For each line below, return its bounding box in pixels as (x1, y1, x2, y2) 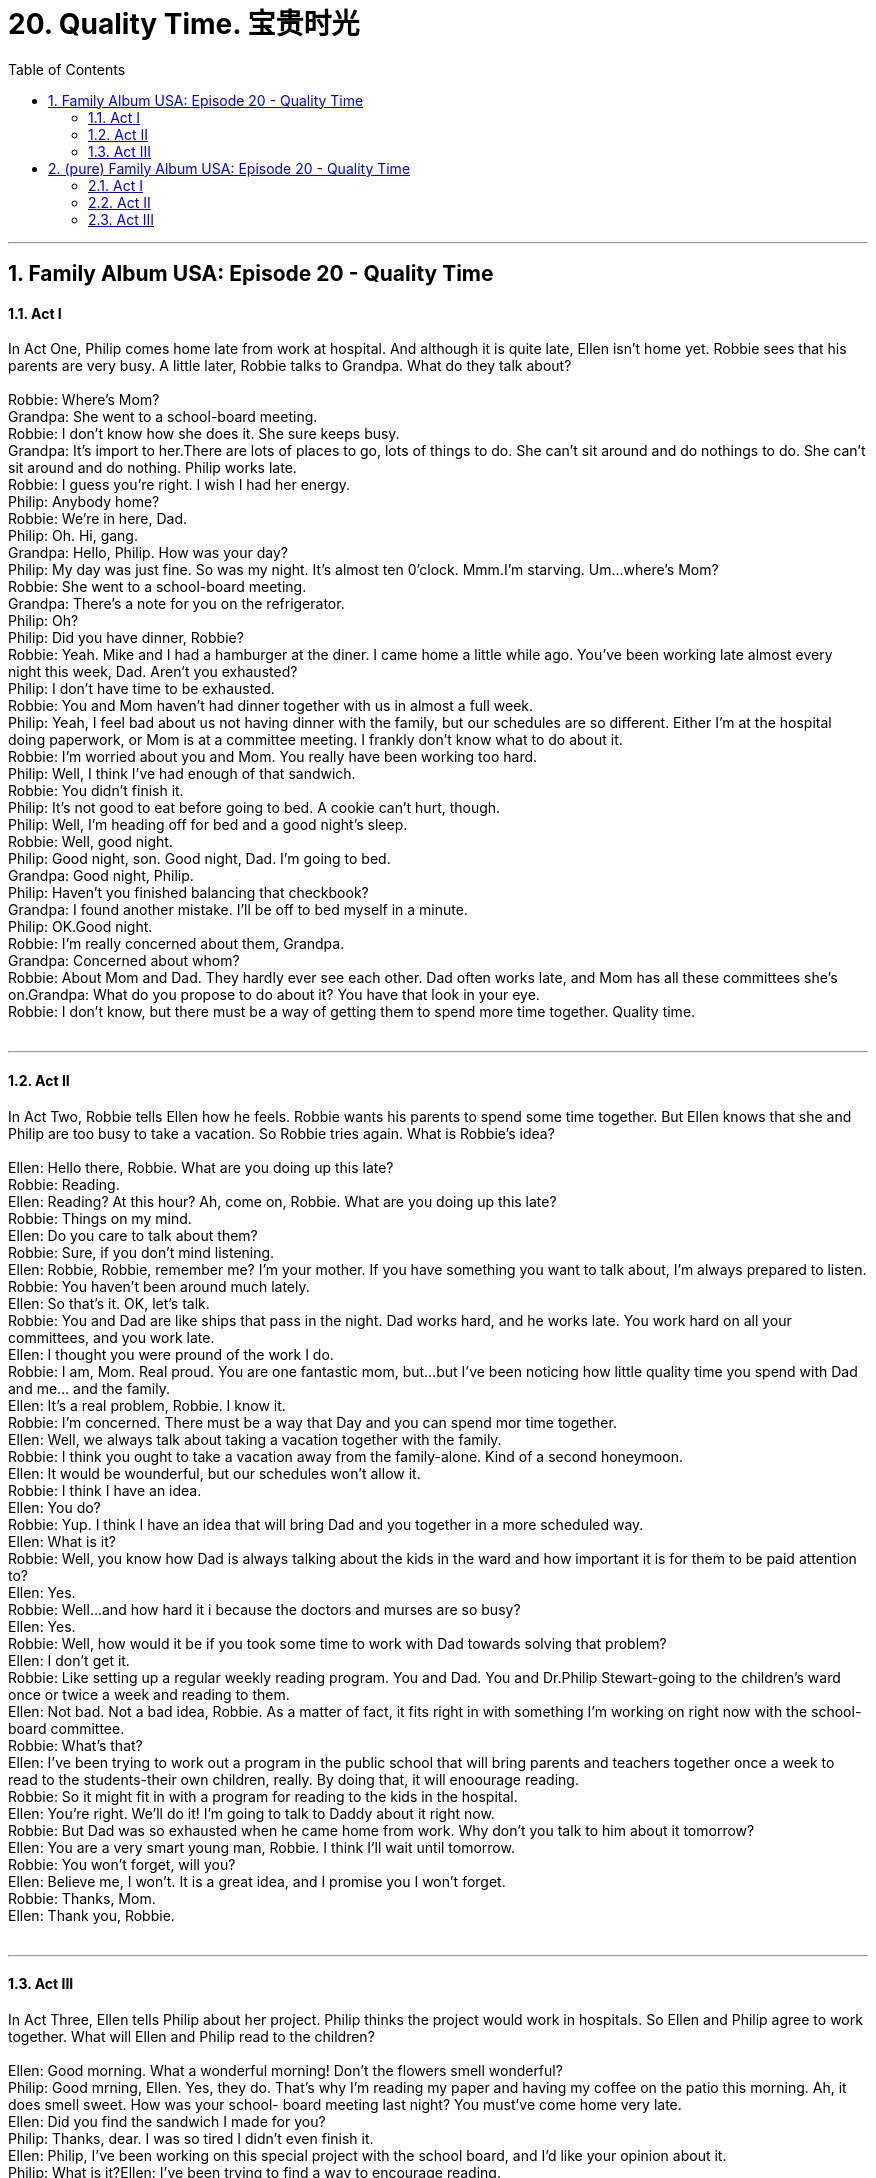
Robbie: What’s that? (8, 1736, 143, 1754)
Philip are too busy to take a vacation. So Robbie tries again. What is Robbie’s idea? (8, 1124, 555, 1142)
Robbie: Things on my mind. (8, 1209, 192, 1227)
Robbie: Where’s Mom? (8, 391, 160, 409)
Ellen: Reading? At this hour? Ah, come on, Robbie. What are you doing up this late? (8, 1192, 557, 1210)
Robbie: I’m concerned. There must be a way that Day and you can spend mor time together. (8, 1413, 617, 1431)
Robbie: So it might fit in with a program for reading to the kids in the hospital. (8, 1787, 518, 1805)
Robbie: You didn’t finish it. (8, 782, 184, 800)
